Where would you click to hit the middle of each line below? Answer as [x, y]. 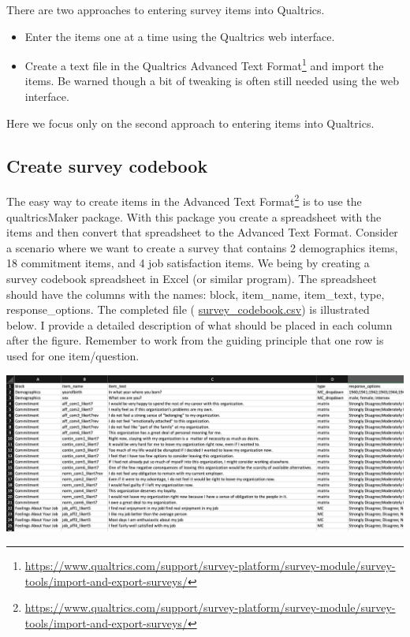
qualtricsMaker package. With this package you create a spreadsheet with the [194, 216]
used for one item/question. [73, 356]
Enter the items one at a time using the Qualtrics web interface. [180, 36]
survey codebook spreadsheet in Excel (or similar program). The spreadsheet [192, 279]
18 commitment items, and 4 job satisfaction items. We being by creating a [188, 263]
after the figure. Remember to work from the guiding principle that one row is [195, 340]
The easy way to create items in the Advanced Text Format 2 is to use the [184, 200]
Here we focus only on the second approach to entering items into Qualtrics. [190, 123]
